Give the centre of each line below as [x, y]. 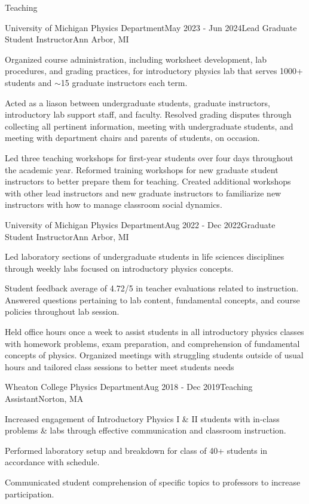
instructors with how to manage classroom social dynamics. [114, 205]
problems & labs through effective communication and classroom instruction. [146, 430]
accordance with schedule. [52, 462]
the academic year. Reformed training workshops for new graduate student [142, 169]
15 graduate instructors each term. [124, 82]
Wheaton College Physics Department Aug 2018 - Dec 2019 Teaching [129, 387]
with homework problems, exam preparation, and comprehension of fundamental [152, 343]
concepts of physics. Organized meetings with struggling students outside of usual [154, 355]
